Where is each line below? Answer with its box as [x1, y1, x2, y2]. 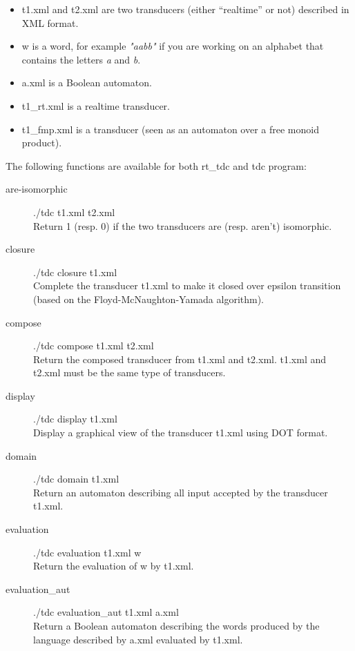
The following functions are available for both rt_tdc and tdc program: [6, 158, 307, 173]
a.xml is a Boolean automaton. [21, 75, 152, 90]
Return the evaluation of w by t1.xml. [33, 558, 194, 573]
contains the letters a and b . [21, 52, 141, 66]
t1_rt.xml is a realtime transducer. [21, 98, 170, 113]
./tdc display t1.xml [33, 411, 117, 426]
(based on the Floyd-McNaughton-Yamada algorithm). [33, 291, 265, 306]
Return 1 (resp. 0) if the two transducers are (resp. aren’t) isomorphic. [33, 218, 332, 233]
